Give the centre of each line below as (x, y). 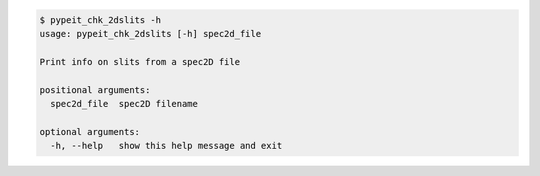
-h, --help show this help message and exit (166, 146)
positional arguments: (95, 89)
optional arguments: (89, 131)
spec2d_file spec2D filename (124, 103)
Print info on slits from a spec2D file (139, 61)
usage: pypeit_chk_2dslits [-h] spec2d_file (150, 33)
